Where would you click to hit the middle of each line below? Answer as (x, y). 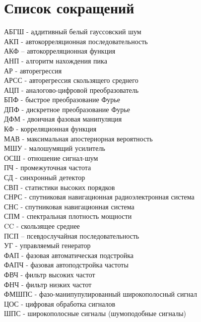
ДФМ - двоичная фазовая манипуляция (63, 119)
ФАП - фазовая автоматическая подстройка (69, 255)
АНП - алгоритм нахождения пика (56, 60)
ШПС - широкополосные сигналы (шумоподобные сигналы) (95, 313)
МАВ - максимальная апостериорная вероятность (78, 138)
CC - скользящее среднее (42, 226)
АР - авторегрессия (33, 70)
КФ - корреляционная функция (50, 129)
